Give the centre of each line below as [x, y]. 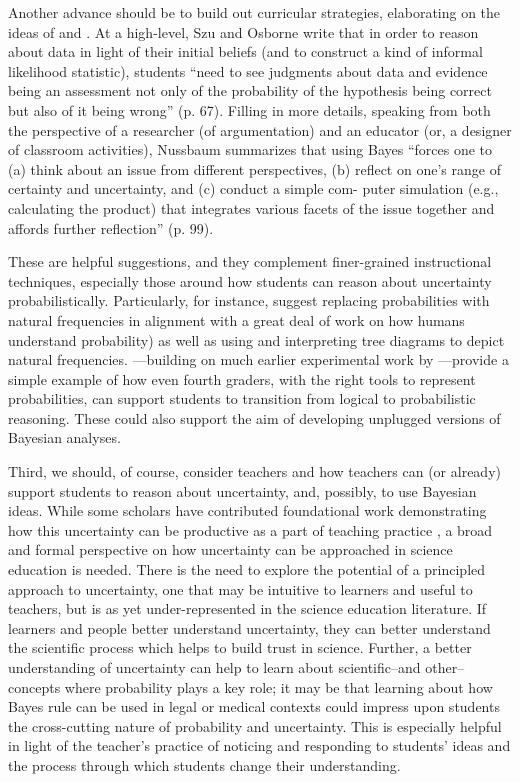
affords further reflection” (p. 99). [111, 227]
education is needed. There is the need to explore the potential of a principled [247, 569]
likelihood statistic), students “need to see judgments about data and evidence [248, 70]
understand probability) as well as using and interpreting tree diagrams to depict [256, 339]
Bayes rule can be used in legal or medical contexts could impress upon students [254, 706]
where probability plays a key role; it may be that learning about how [278, 686]
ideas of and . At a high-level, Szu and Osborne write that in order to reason [243, 31]
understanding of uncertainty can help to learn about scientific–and [214, 667]
